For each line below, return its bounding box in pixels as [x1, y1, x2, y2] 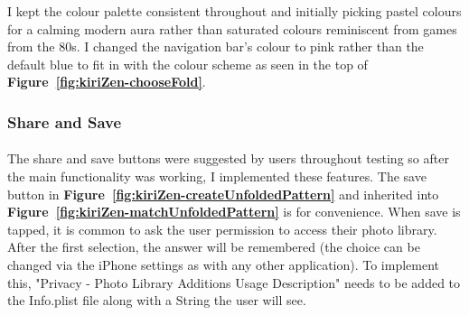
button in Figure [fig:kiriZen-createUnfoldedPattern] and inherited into [7, 184, 439, 203]
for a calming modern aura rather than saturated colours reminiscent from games [7, 19, 457, 38]
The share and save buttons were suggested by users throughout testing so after [7, 149, 449, 168]
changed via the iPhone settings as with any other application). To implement [7, 255, 440, 273]
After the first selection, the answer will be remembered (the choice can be [7, 237, 420, 256]
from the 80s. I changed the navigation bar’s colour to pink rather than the [7, 37, 424, 56]
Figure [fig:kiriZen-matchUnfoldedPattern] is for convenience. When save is [7, 202, 461, 221]
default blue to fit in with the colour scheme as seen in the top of [7, 54, 368, 73]
